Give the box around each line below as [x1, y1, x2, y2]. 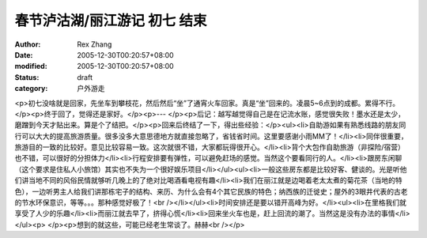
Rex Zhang [77, 40, 112, 49]
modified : [14, 62, 47, 71]
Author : [14, 40, 41, 49]
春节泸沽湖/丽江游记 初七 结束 [14, 12, 207, 29]
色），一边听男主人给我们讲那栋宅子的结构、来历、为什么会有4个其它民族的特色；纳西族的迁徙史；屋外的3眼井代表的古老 [14, 187, 408, 196]
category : [14, 84, 48, 93]
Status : [14, 72, 40, 82]
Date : [14, 50, 33, 59]
